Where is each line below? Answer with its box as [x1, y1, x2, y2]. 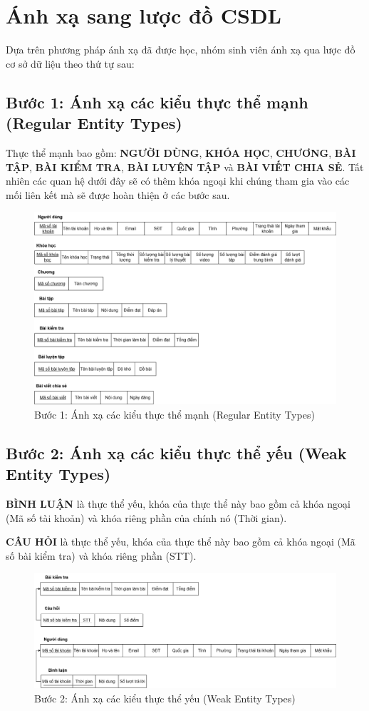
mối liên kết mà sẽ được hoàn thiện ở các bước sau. [6, 187, 230, 202]
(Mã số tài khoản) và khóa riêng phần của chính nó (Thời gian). [6, 510, 287, 525]
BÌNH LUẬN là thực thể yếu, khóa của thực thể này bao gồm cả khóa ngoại [6, 496, 350, 511]
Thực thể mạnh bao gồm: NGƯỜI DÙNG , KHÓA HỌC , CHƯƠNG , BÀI [6, 145, 356, 160]
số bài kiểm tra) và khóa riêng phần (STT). [6, 548, 197, 563]
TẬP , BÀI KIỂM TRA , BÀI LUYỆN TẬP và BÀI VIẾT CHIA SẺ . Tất [6, 159, 364, 174]
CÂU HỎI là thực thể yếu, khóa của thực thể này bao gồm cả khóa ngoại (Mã [6, 534, 355, 549]
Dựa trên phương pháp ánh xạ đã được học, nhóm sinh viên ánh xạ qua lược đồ [6, 42, 355, 57]
